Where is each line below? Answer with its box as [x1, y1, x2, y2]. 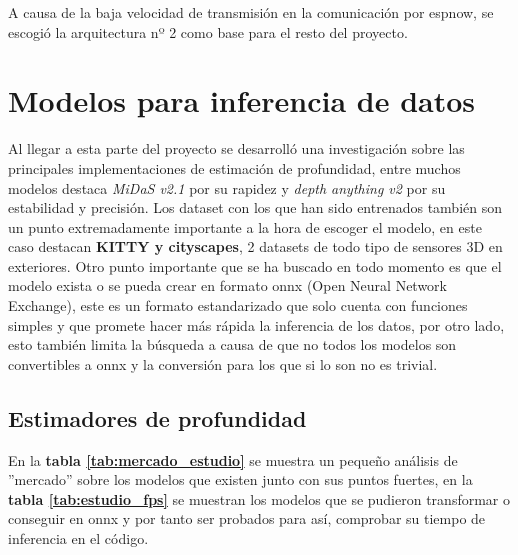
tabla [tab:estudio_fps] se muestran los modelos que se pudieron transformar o [8, 488, 510, 509]
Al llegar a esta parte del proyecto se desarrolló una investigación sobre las [8, 138, 465, 159]
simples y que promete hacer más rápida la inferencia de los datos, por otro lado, [8, 314, 505, 335]
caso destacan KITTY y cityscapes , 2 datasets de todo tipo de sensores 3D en [8, 236, 503, 257]
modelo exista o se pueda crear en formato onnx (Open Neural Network [8, 275, 447, 296]
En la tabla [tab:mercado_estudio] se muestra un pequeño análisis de [8, 449, 458, 470]
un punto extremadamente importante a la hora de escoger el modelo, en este [8, 216, 482, 237]
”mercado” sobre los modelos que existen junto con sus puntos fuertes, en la [8, 469, 473, 490]
